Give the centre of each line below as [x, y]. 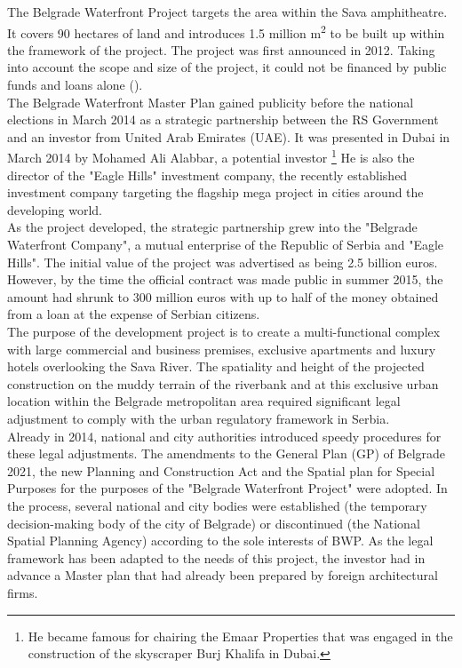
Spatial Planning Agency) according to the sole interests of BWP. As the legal [220, 541]
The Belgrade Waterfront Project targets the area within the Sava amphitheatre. [227, 12]
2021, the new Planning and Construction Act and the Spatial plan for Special [221, 470]
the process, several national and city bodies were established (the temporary [217, 505]
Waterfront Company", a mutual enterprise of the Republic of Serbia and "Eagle [226, 245]
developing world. [55, 209]
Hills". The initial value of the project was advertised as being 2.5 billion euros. [223, 262]
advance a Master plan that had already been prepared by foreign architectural [223, 575]
